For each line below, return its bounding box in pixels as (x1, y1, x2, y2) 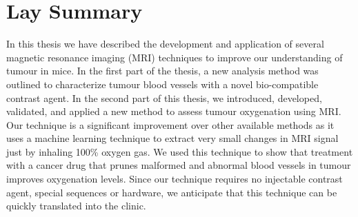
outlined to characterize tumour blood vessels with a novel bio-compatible (6, 76, 319, 91)
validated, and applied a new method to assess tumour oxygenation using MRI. (6, 104, 341, 118)
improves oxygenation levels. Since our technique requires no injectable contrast (6, 172, 343, 186)
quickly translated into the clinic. (6, 198, 146, 213)
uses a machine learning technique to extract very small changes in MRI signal (6, 131, 339, 145)
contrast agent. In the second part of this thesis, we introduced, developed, (6, 90, 322, 105)
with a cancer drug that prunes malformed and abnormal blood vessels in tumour (6, 158, 351, 172)
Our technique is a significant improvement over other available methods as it (6, 117, 335, 132)
